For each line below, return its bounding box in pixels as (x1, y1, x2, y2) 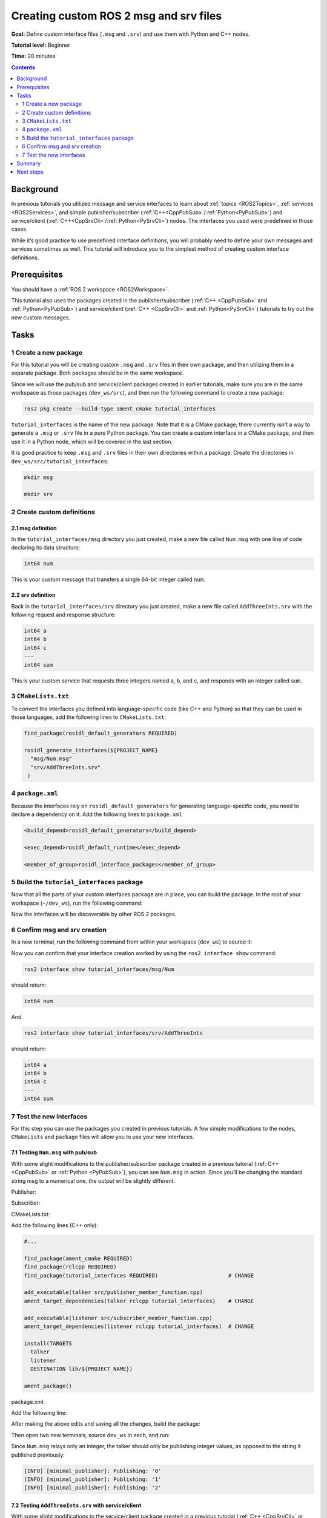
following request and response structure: (11, 611, 116, 619)
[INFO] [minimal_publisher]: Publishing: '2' (24, 1485, 162, 1491)
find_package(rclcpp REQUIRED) (24, 1264, 117, 1270)
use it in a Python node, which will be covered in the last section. (11, 438, 173, 445)
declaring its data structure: (11, 544, 81, 551)
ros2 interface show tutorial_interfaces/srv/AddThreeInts (24, 1029, 203, 1036)
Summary (16, 160, 41, 167)
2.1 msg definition (11, 524, 57, 531)
